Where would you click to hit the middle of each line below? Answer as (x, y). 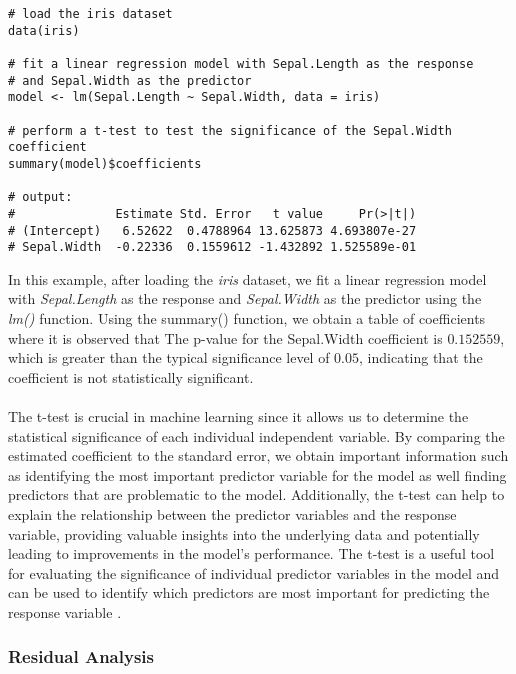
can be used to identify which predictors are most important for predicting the (249, 592)
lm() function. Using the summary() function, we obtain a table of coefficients (247, 318)
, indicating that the (421, 357)
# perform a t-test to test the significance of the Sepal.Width (230, 130)
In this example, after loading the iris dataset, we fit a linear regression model (247, 278)
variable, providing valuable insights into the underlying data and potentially (244, 533)
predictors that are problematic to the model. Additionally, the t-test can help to (256, 494)
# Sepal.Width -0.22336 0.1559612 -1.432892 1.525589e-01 (212, 247)
